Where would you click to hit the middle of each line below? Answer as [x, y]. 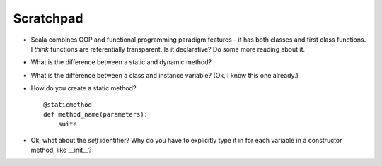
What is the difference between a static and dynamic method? [121, 62]
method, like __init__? [61, 150]
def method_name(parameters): [96, 114]
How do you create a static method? [83, 88]
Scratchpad [48, 18]
